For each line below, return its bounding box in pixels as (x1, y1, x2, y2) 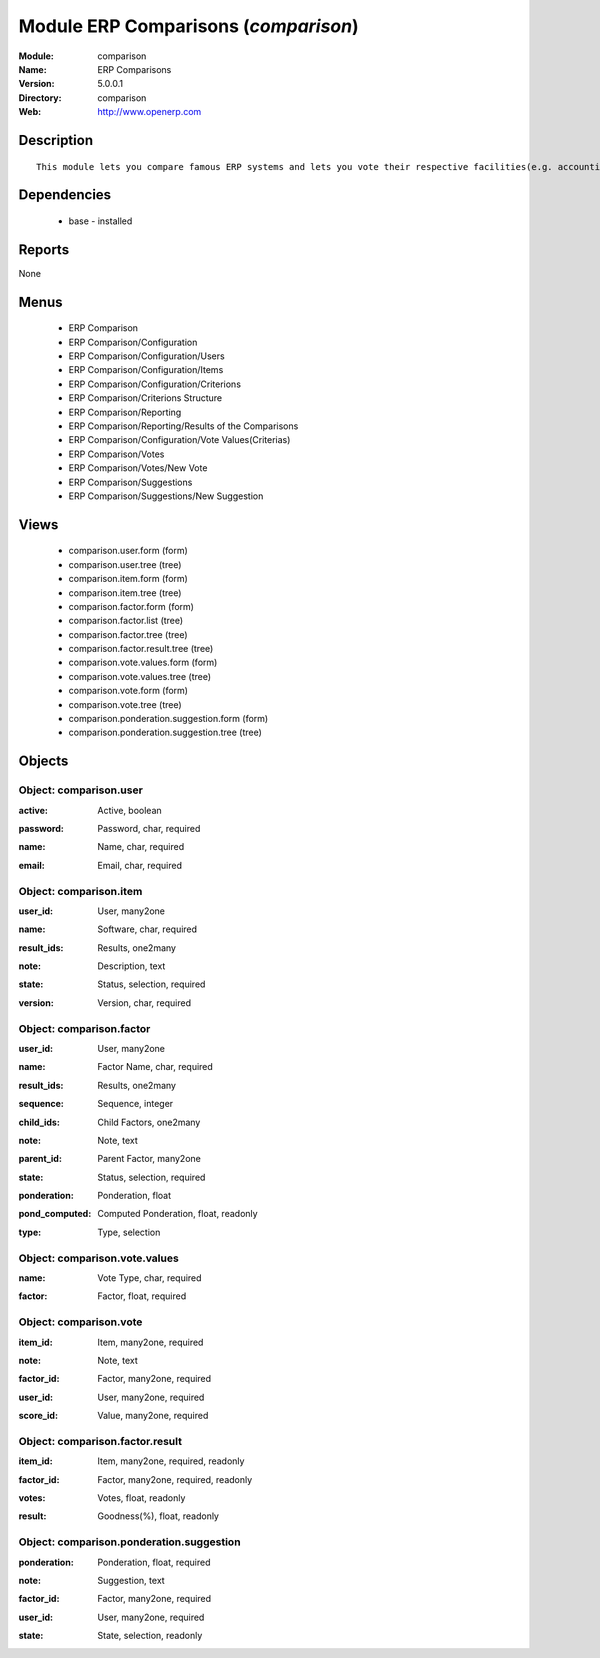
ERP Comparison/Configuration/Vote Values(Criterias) (68, 434, 291, 446)
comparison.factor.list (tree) (68, 615, 184, 627)
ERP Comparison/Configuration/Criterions (68, 378, 242, 390)
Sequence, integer (97, 1098, 174, 1110)
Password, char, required (97, 822, 201, 834)
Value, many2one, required (97, 1410, 209, 1422)
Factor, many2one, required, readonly (97, 1473, 253, 1485)
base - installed (68, 215, 133, 227)
